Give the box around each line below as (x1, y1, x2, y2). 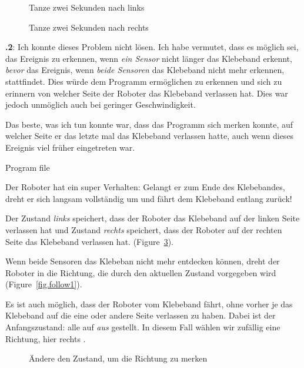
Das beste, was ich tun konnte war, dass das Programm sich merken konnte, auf (5, 118, 293, 130)
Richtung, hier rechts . (5, 332, 86, 344)
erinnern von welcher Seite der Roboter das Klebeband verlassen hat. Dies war (5, 87, 288, 99)
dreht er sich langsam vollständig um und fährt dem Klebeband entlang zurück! (5, 192, 292, 204)
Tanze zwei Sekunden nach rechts (29, 21, 149, 33)
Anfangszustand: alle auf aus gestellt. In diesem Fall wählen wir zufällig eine (5, 321, 280, 333)
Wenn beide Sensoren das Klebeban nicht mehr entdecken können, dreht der (5, 255, 280, 267)
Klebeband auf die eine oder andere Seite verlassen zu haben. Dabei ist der (5, 309, 276, 321)
